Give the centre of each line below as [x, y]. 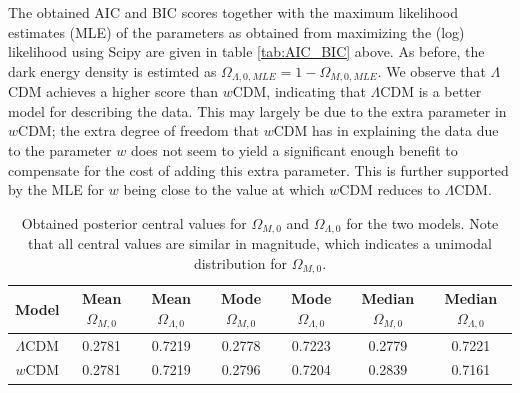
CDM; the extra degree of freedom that [139, 130]
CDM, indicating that [299, 91]
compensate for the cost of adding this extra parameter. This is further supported [258, 169]
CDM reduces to [389, 189]
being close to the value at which [224, 189]
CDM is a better [431, 91]
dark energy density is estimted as [112, 70]
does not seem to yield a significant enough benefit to [294, 150]
